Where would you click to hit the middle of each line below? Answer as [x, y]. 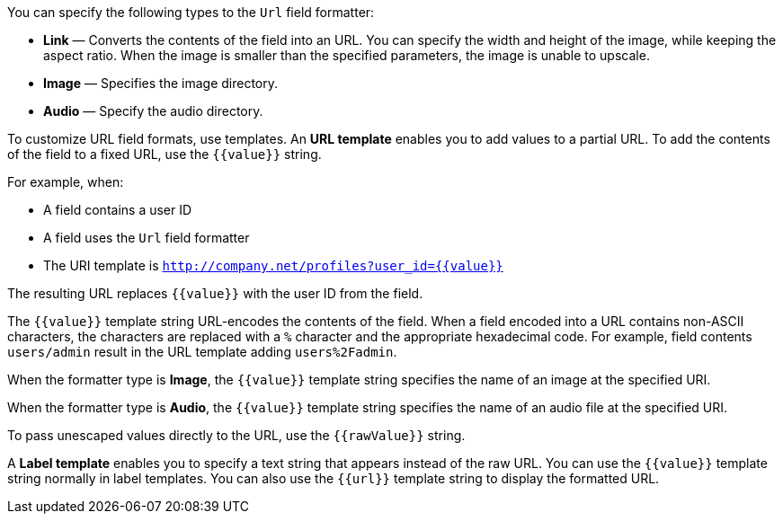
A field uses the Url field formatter [147, 238]
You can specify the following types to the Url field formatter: [191, 12]
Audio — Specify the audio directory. [153, 111]
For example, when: [66, 182]
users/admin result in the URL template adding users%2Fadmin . [202, 352]
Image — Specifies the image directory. [161, 83]
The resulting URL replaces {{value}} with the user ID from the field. [215, 293]
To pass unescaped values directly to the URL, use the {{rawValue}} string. [236, 435]
